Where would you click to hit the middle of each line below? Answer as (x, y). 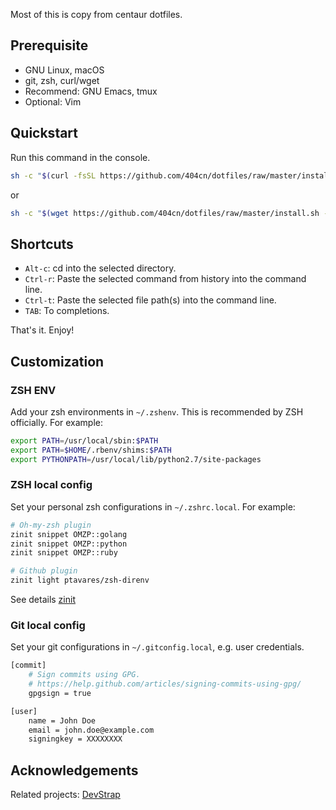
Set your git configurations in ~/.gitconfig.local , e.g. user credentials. (157, 647)
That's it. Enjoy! (42, 330)
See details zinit (43, 600)
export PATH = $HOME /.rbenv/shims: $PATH (91, 450)
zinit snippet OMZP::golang (69, 534)
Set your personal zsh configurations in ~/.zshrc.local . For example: (153, 506)
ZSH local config (51, 485)
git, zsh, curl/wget (62, 80)
